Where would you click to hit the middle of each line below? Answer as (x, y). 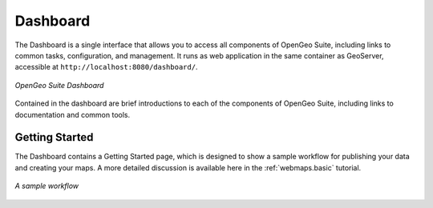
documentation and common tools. (73, 114)
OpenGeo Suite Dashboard (59, 85)
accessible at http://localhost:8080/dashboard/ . (106, 67)
